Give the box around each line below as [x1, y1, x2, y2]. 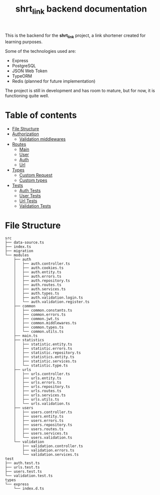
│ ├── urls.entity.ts [14, 376, 62, 381]
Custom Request [19, 172, 53, 178]
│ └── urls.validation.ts [14, 401, 70, 406]
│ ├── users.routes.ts [14, 427, 64, 432]
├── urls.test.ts [5, 465, 40, 470]
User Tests [19, 192, 41, 198]
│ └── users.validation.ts [14, 435, 73, 440]
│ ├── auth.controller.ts [14, 261, 70, 266]
